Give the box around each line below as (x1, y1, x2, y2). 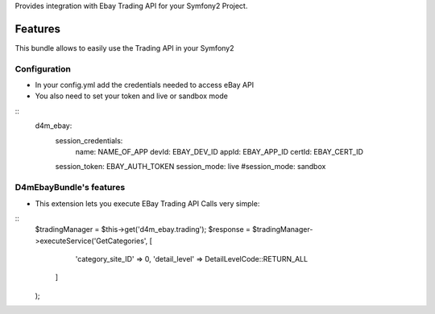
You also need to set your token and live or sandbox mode (35, 91, 229, 101)
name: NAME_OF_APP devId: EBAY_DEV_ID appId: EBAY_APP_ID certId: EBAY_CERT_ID (75, 147, 364, 156)
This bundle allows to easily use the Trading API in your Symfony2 (14, 43, 234, 52)
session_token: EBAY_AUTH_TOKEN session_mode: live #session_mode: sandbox (55, 162, 326, 171)
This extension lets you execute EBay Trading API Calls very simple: (35, 198, 260, 209)
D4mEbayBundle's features (14, 182, 126, 193)
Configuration (14, 63, 72, 74)
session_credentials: (55, 135, 123, 145)
